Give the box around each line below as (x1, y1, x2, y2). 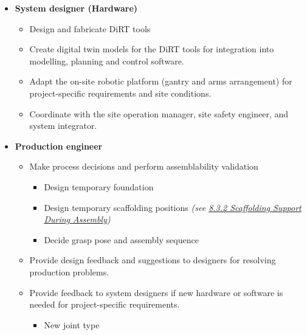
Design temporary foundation (44, 180, 154, 193)
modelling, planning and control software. (29, 54, 184, 67)
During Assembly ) (44, 213, 111, 226)
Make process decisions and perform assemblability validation (29, 160, 258, 173)
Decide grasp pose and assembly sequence (44, 233, 199, 246)
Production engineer (15, 139, 103, 152)
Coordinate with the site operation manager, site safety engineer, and (29, 107, 289, 120)
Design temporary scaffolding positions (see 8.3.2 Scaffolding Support (44, 201, 302, 213)
